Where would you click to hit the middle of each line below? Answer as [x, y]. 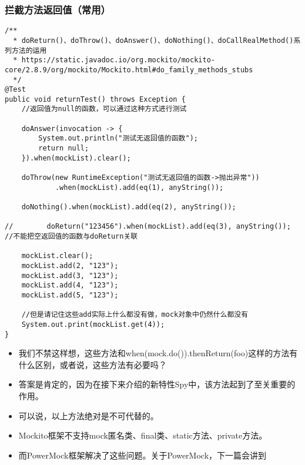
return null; [64, 148]
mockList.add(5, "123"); [70, 295]
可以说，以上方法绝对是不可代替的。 [88, 415]
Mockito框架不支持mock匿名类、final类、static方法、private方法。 [143, 435]
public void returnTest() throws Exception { [95, 99]
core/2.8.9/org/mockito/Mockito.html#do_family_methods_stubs [129, 70]
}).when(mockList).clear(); [76, 158]
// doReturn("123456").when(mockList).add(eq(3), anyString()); [148, 227]
